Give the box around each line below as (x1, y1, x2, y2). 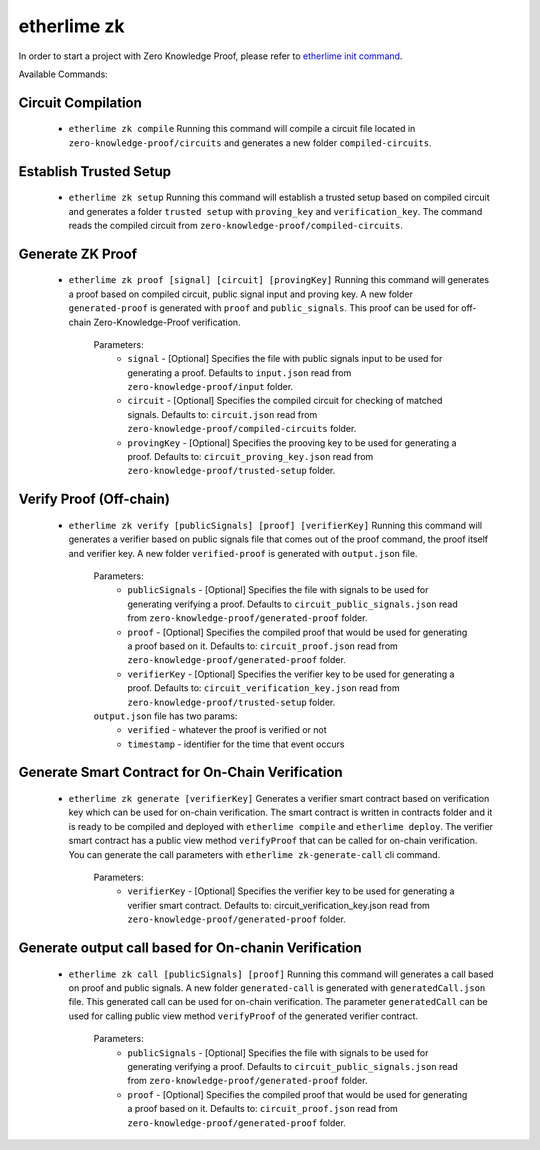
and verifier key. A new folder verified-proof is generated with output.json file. (68, 547, 418, 559)
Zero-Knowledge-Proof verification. (93, 316, 241, 328)
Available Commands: (18, 68, 109, 80)
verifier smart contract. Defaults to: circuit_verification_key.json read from (127, 899, 430, 911)
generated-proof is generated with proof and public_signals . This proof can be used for (68, 302, 460, 314)
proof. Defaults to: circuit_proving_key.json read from (127, 451, 374, 463)
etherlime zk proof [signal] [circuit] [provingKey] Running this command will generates (68, 274, 490, 286)
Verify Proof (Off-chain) (18, 491, 170, 508)
